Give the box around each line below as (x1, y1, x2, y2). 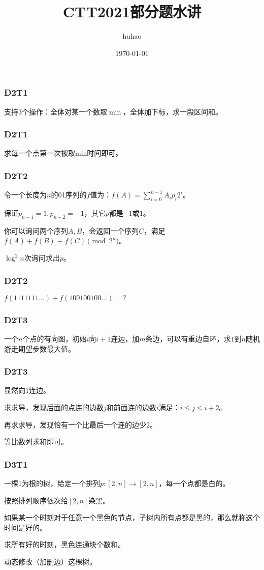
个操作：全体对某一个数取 (22, 106, 107, 117)
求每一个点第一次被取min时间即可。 (4, 148, 123, 158)
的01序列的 (51, 189, 87, 200)
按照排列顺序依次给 (4, 495, 68, 505)
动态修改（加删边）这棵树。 (4, 556, 96, 567)
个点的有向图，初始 (22, 333, 87, 344)
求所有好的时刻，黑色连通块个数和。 (4, 539, 125, 550)
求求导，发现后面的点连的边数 (4, 402, 104, 413)
